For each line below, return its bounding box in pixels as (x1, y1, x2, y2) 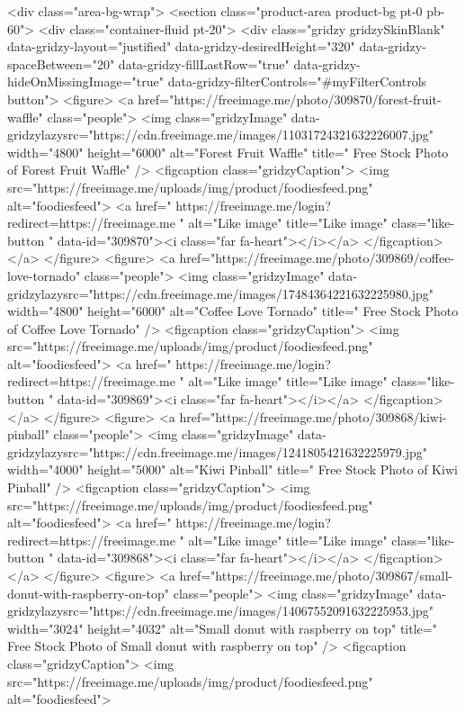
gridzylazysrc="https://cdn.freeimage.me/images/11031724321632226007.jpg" (7, 125, 434, 144)
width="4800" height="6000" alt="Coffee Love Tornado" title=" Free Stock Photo (7, 302, 459, 320)
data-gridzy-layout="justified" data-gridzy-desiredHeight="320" (7, 37, 355, 56)
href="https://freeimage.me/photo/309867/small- (179, 566, 453, 584)
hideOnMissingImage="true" (7, 72, 165, 91)
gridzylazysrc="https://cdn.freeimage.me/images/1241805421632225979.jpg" (7, 442, 427, 461)
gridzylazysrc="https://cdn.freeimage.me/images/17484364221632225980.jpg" (7, 284, 434, 302)
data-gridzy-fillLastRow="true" (118, 54, 290, 73)
